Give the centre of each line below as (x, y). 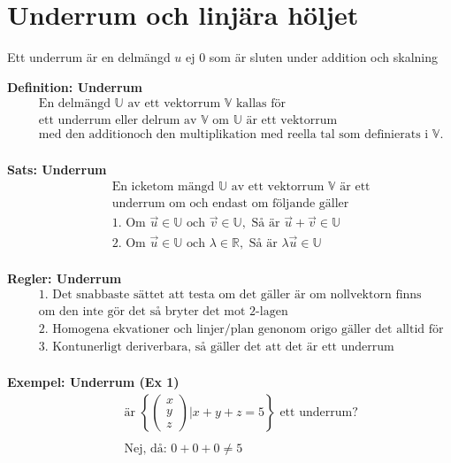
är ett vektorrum (292, 121)
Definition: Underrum (75, 86)
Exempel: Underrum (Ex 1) (93, 382)
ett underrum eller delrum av (118, 121)
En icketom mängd (163, 187)
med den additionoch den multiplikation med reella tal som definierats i (233, 135)
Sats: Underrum (57, 170)
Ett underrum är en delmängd (89, 57)
